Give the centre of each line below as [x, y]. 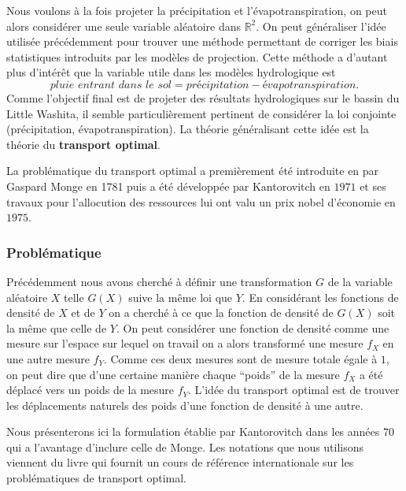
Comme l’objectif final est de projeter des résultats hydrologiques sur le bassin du [203, 97]
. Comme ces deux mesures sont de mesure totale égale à [240, 358]
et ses [373, 186]
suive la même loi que [181, 297]
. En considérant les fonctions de [320, 297]
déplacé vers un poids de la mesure [90, 390]
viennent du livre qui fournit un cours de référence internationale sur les [180, 462]
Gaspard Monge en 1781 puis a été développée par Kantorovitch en [168, 186]
